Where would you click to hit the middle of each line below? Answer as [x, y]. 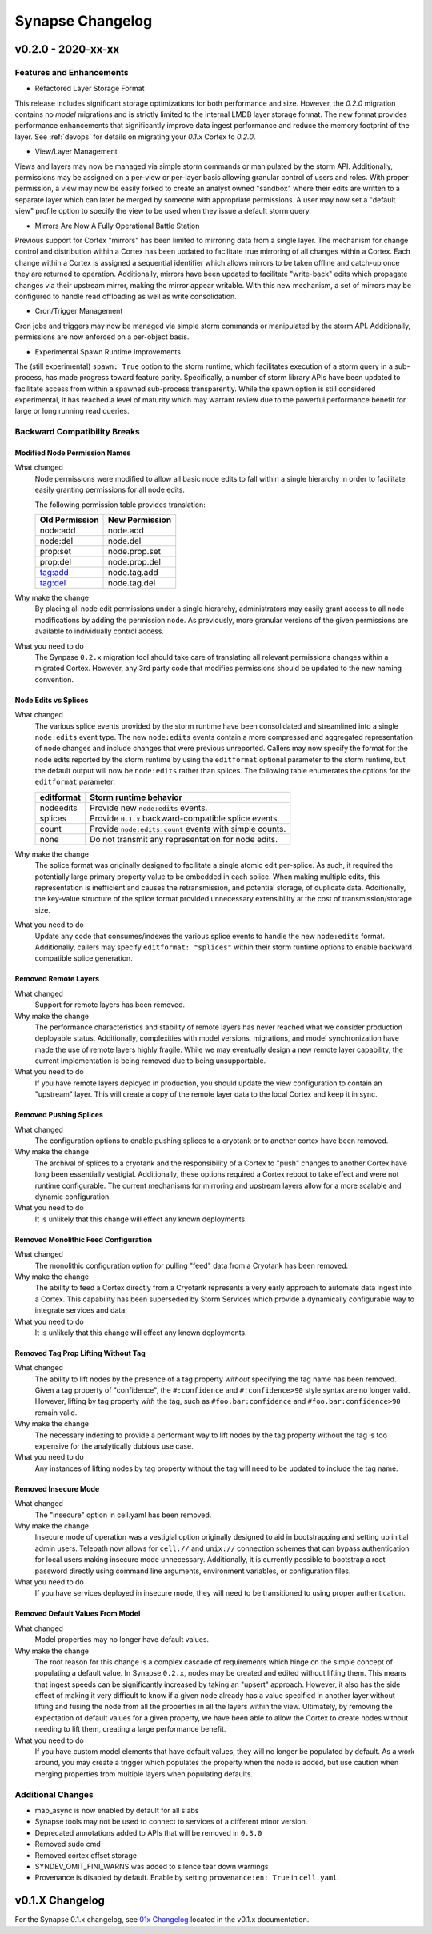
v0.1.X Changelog [60, 1901]
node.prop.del [135, 561]
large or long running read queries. [72, 411]
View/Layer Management [76, 151]
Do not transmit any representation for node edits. [184, 839]
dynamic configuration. [73, 1197]
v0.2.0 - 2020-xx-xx [67, 49]
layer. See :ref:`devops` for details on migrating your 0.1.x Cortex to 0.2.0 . [135, 137]
